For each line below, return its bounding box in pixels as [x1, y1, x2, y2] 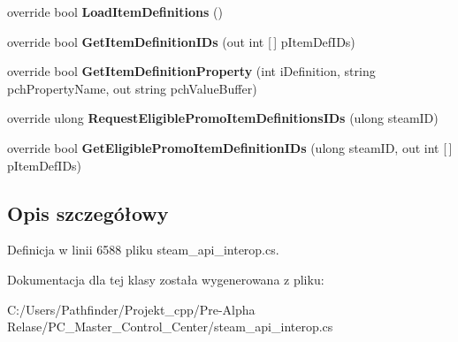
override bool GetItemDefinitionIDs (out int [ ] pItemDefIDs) [7, 32, 355, 50]
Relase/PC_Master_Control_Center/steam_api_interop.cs [7, 317, 333, 336]
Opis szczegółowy [7, 199, 169, 226]
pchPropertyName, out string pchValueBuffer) [7, 79, 257, 97]
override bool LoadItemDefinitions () [7, 3, 223, 20]
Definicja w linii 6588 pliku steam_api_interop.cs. [7, 240, 279, 259]
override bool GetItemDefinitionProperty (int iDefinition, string [7, 62, 376, 80]
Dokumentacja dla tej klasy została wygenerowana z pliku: [7, 270, 324, 288]
